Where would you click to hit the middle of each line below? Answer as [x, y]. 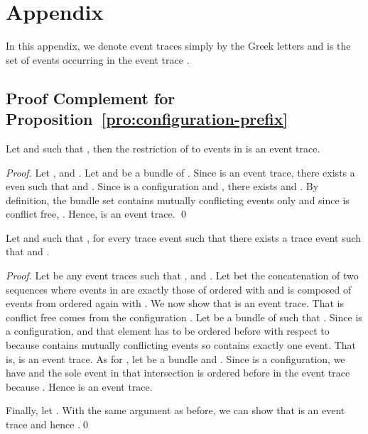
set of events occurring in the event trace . [98, 59]
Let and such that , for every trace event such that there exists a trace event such [184, 237]
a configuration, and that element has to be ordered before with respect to [168, 331]
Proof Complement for [91, 98]
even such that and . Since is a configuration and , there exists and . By [162, 186]
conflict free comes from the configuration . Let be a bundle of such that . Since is [184, 317]
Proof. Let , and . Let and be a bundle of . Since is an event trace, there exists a [180, 172]
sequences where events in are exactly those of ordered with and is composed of [179, 289]
